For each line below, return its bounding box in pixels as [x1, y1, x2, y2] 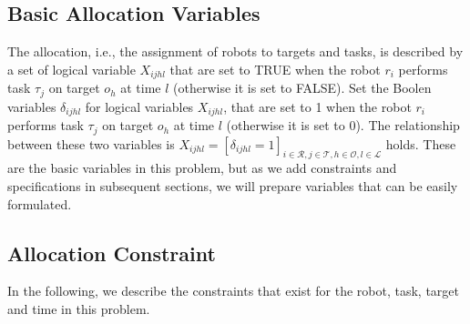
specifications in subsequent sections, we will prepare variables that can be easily [7, 177, 458, 195]
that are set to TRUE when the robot [169, 59, 381, 78]
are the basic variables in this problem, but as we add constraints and [7, 158, 397, 177]
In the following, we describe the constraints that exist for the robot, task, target [7, 281, 460, 300]
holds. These [385, 134, 456, 153]
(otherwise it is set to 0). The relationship [226, 116, 460, 135]
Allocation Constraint [7, 238, 216, 267]
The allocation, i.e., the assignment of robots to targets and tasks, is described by [7, 42, 464, 61]
